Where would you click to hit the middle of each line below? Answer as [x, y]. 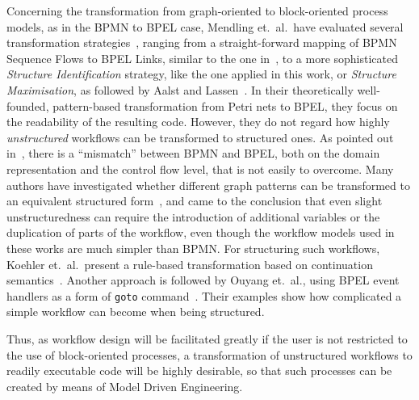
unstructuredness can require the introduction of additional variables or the [193, 216]
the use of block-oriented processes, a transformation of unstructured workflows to [209, 354]
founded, [28, 105]
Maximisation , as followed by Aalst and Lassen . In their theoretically [180, 89]
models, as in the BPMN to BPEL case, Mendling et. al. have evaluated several [205, 26]
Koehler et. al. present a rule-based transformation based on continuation [190, 264]
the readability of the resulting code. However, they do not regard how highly [198, 122]
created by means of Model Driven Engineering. [125, 386]
